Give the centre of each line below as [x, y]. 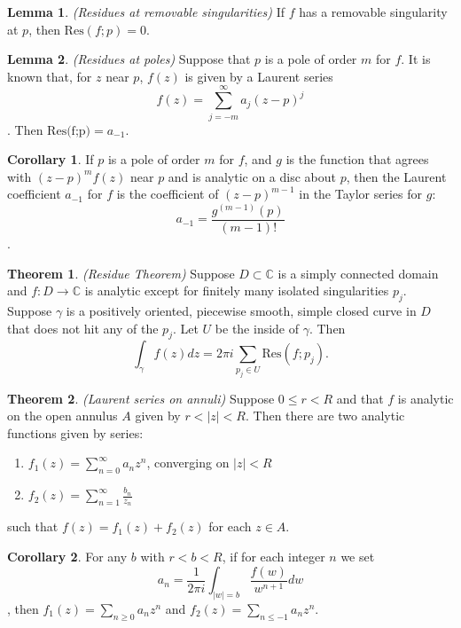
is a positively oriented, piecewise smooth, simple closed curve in [241, 310]
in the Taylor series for [361, 194]
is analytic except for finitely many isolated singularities [237, 290]
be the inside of [257, 328]
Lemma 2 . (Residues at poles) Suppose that [129, 59]
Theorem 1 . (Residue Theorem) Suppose [121, 273]
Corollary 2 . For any [67, 557]
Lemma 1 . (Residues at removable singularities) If [146, 12]
